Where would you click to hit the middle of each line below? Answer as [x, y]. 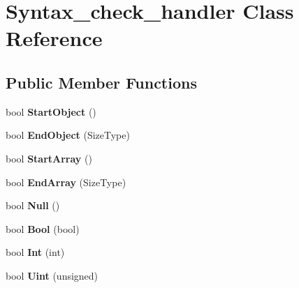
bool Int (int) [35, 252]
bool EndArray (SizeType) [66, 182]
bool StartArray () [49, 158]
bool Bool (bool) [43, 228]
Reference [54, 38]
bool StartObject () [51, 111]
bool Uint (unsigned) [52, 275]
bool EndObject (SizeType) [68, 135]
